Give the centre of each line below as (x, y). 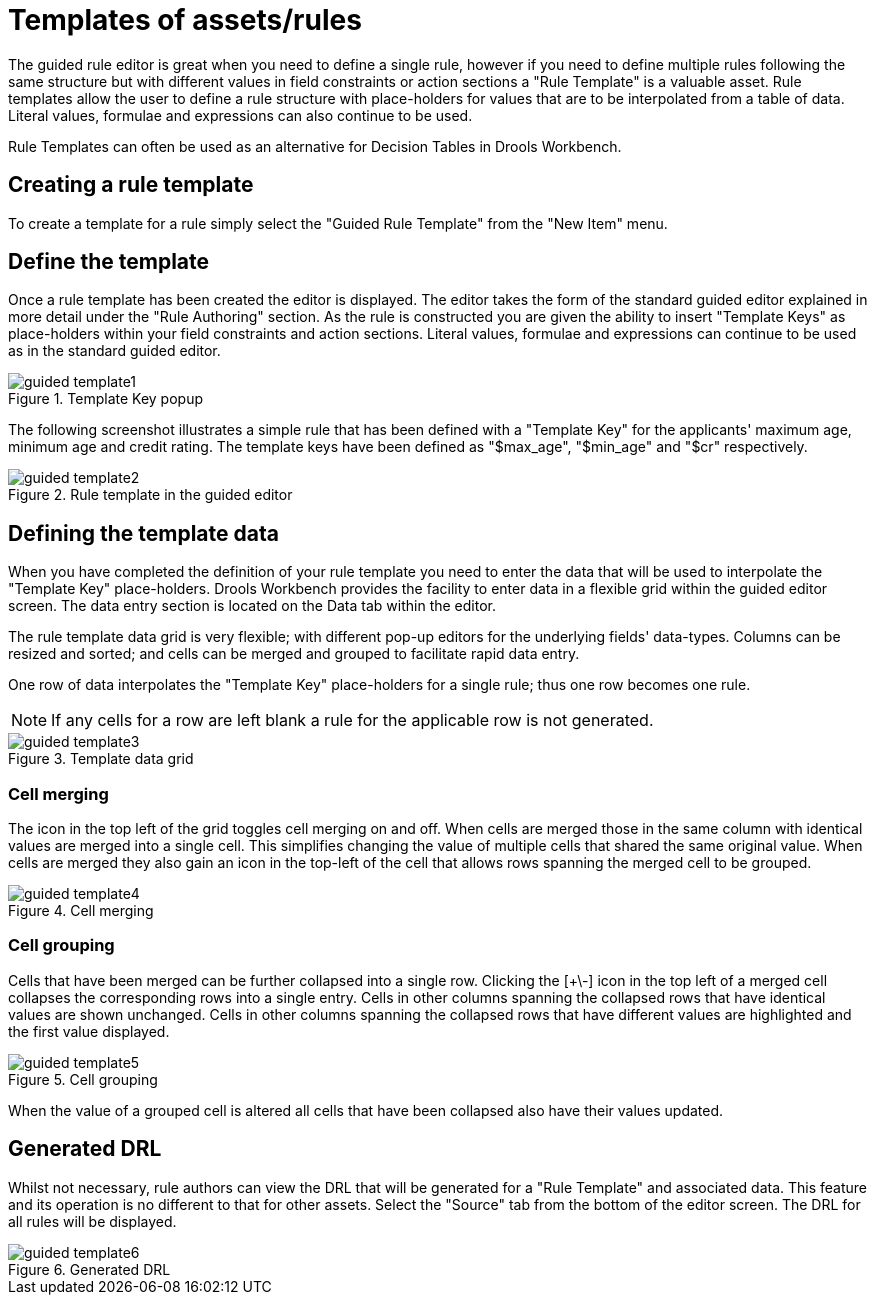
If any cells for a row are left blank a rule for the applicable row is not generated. (352, 720)
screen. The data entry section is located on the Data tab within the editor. (252, 606)
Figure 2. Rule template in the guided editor (150, 495)
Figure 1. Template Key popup (105, 399)
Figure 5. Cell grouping (83, 1079)
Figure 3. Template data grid (101, 759)
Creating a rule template (131, 185)
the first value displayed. (89, 1031)
